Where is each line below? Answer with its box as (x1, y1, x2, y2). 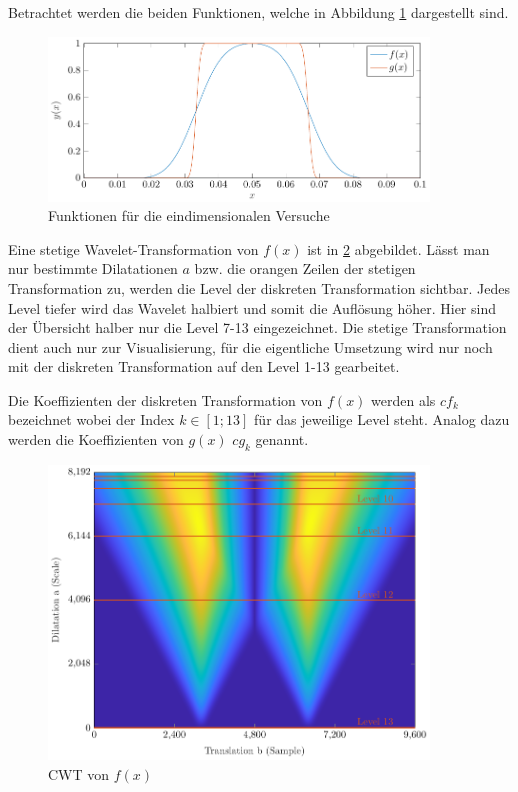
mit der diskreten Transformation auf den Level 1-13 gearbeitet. (8, 356, 400, 377)
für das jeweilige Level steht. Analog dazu (254, 409, 510, 430)
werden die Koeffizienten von (8, 429, 184, 450)
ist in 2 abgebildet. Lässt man (307, 238, 490, 259)
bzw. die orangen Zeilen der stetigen (194, 258, 416, 279)
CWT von (48, 763, 110, 784)
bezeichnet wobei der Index (8, 409, 175, 430)
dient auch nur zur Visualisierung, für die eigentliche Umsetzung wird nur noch (8, 336, 493, 357)
